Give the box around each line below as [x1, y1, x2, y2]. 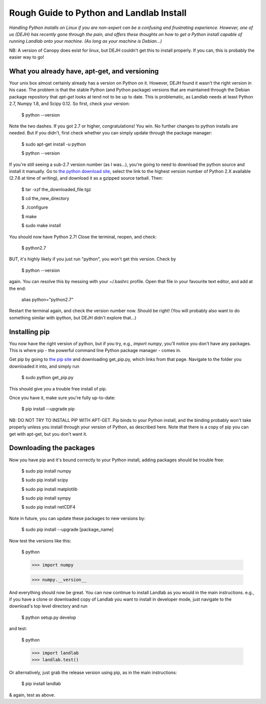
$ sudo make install [21, 223, 61, 228]
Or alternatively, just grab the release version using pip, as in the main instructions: [9, 670, 177, 675]
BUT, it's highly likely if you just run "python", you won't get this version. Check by [9, 256, 176, 262]
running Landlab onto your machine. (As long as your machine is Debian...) [9, 38, 162, 44]
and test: [9, 626, 27, 632]
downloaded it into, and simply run [9, 363, 80, 369]
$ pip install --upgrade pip [21, 406, 75, 412]
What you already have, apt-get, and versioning [9, 67, 159, 75]
